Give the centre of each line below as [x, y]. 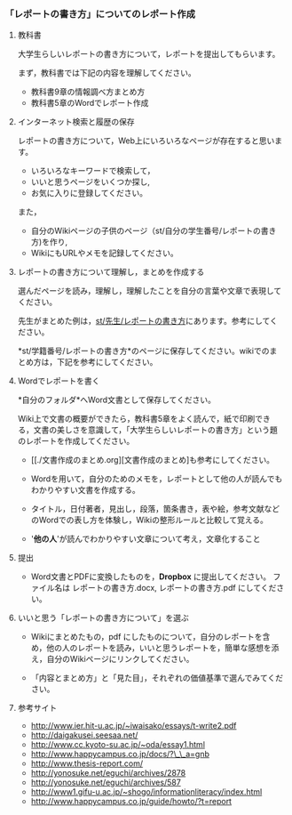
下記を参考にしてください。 [107, 362]
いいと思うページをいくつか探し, [91, 182]
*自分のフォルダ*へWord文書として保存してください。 [116, 400]
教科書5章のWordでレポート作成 [90, 103]
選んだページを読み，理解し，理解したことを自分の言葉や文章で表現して [150, 291]
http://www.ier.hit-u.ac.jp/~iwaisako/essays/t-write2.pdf [134, 726]
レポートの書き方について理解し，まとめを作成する [111, 272]
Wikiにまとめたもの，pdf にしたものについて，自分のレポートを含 [150, 637]
